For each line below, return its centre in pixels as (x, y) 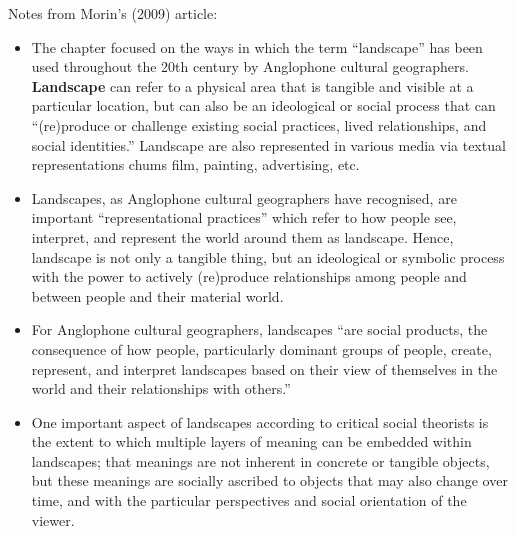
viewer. (53, 519)
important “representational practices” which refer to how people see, (244, 217)
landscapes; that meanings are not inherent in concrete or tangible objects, (260, 460)
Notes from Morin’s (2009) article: (113, 13)
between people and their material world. (157, 295)
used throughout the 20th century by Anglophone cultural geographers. (250, 66)
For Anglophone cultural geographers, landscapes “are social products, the (259, 329)
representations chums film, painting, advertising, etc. (195, 164)
